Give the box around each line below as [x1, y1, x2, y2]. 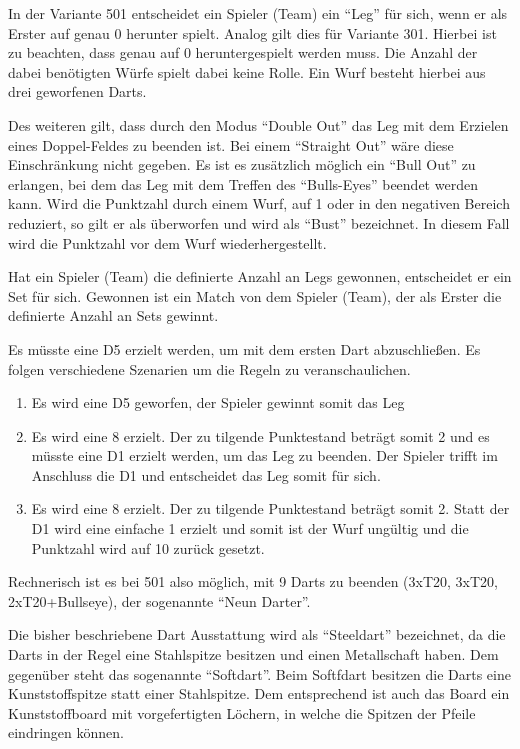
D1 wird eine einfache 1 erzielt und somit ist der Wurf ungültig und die [31, 518, 469, 539]
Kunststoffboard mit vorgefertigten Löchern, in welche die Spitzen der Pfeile [8, 702, 476, 723]
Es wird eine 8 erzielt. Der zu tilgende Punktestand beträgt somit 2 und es [31, 425, 490, 446]
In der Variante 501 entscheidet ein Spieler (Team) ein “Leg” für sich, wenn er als [8, 3, 508, 23]
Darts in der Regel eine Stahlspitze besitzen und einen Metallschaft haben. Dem [8, 644, 499, 665]
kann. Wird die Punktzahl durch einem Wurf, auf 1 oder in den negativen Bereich [8, 193, 510, 214]
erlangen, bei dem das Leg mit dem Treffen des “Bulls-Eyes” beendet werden [8, 173, 478, 194]
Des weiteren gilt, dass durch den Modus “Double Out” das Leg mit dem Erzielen [8, 114, 509, 135]
